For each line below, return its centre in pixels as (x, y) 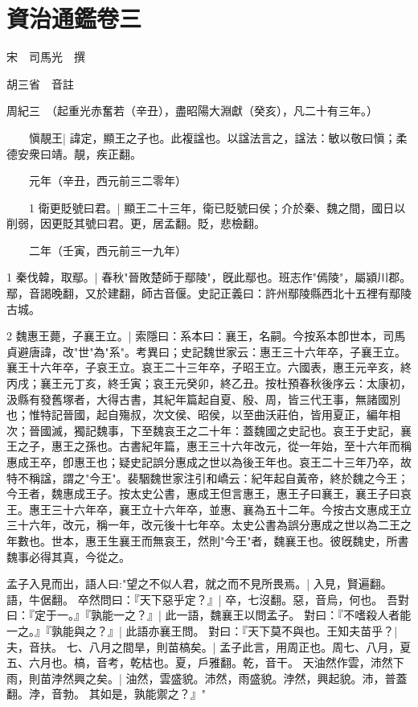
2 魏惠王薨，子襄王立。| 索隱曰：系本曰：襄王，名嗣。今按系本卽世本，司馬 (206, 336)
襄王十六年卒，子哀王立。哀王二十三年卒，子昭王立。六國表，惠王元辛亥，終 (209, 367)
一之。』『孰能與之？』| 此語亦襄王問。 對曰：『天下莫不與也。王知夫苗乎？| (202, 630)
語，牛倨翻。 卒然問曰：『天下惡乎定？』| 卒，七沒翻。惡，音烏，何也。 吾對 (208, 599)
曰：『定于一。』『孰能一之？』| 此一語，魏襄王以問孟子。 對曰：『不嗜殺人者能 (209, 615)
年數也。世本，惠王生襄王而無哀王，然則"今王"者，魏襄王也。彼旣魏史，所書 (208, 540)
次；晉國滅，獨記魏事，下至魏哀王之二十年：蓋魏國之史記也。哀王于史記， (203, 430)
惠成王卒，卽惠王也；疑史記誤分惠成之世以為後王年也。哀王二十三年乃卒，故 (209, 462)
